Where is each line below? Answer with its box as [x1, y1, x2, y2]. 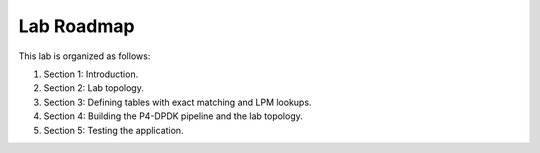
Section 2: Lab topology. [43, 82, 144, 94]
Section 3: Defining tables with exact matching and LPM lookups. [43, 96, 312, 108]
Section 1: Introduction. [43, 68, 139, 80]
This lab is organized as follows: [18, 50, 151, 62]
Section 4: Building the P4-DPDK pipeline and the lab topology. [43, 110, 304, 122]
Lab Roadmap [18, 15, 135, 37]
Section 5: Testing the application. [43, 124, 184, 136]
